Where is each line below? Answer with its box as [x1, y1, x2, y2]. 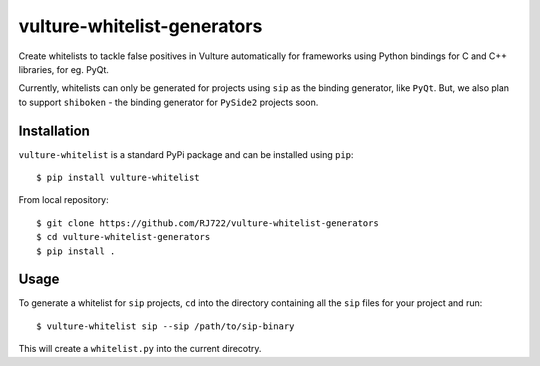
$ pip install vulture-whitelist [36, 172, 200, 184]
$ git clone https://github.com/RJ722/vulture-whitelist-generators [36, 217, 379, 229]
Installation [18, 122, 90, 139]
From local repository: [18, 194, 109, 206]
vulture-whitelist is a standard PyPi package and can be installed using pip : [18, 148, 354, 160]
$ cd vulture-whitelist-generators [36, 231, 211, 243]
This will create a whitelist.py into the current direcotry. [18, 343, 262, 355]
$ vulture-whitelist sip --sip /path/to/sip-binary [36, 320, 295, 332]
